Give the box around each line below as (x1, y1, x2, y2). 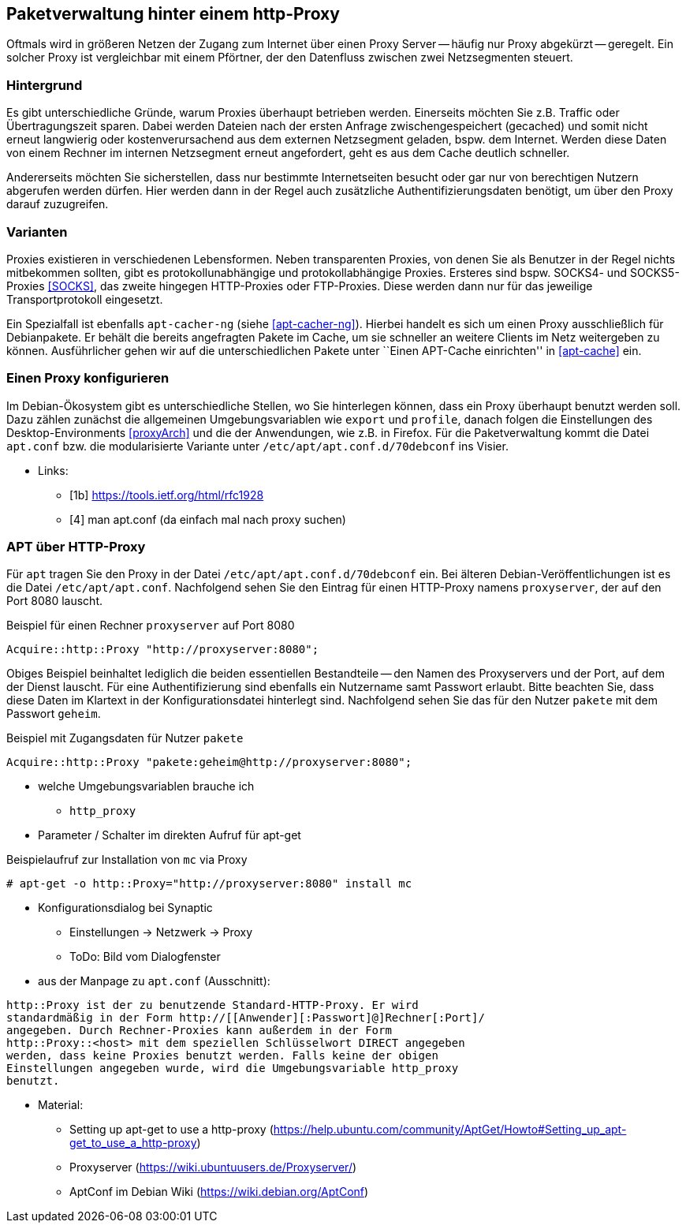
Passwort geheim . (6, 707, 101, 721)
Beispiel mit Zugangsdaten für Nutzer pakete (6, 731, 244, 745)
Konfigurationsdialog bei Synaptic (38, 901, 213, 915)
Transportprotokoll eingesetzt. (6, 292, 163, 306)
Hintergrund (6, 77, 83, 93)
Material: (38, 1098, 84, 1112)
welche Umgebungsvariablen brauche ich (38, 779, 255, 794)
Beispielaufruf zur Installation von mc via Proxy (6, 853, 248, 867)
